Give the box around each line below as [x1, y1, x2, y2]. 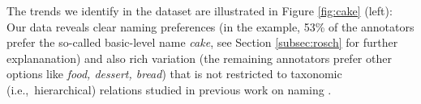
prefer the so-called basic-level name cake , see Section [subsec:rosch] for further [6, 34, 398, 51]
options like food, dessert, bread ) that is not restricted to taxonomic [6, 65, 342, 82]
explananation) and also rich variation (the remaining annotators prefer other [6, 49, 392, 66]
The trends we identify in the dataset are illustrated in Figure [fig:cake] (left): [6, 2, 393, 19]
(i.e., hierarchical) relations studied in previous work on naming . [6, 81, 332, 98]
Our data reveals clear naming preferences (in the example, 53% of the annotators [6, 18, 415, 35]
